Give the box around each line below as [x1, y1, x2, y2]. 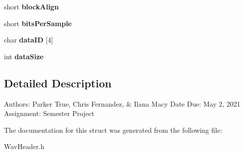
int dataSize [4, 51, 44, 61]
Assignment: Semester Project [4, 108, 95, 118]
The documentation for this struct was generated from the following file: [4, 124, 222, 135]
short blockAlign [4, 1, 59, 11]
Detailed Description [4, 75, 112, 90]
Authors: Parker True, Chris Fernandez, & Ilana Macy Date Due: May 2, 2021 [4, 98, 241, 109]
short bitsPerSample [4, 18, 72, 28]
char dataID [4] [4, 35, 53, 45]
